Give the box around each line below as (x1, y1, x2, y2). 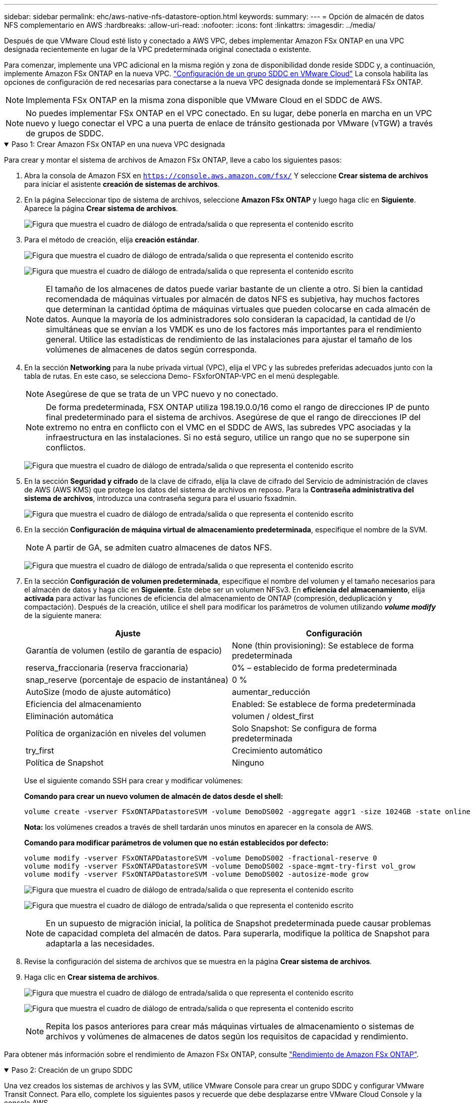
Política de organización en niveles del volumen (26, 728, 206, 738)
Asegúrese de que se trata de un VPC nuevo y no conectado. (46, 389, 278, 399)
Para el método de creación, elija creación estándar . (24, 235, 200, 244)
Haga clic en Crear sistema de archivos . (24, 973, 159, 981)
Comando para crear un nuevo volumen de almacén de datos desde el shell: (24, 792, 283, 800)
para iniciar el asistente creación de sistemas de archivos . (24, 180, 220, 188)
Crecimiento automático (232, 745, 323, 756)
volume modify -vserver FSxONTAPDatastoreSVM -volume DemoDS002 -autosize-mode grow (24, 870, 369, 878)
